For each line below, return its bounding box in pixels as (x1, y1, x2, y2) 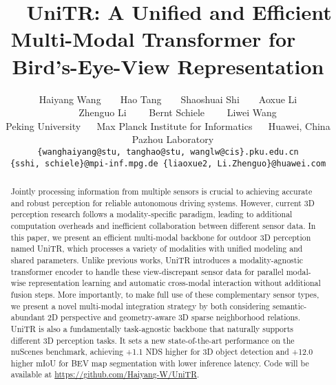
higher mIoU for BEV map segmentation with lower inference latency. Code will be (10, 357, 309, 368)
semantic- (272, 300, 307, 311)
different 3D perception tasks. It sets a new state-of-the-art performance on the (10, 334, 295, 346)
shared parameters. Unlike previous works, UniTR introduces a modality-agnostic (10, 254, 303, 265)
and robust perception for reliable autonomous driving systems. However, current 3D (10, 197, 315, 208)
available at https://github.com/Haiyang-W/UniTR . (10, 368, 200, 380)
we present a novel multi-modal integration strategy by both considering (10, 300, 271, 311)
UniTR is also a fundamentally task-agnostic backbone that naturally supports (10, 322, 294, 334)
